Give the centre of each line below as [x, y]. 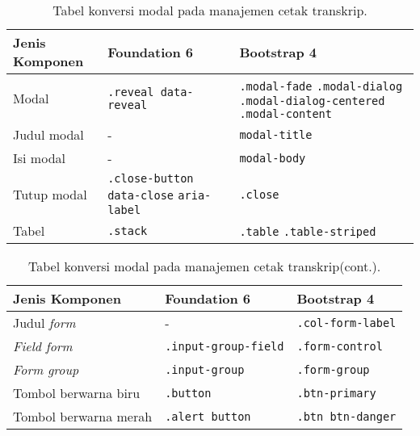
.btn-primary [336, 393]
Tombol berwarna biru [77, 393]
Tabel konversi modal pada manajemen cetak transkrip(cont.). [204, 266]
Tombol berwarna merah [83, 416]
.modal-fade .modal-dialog [321, 86]
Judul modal [48, 134]
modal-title [276, 134]
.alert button [208, 416]
